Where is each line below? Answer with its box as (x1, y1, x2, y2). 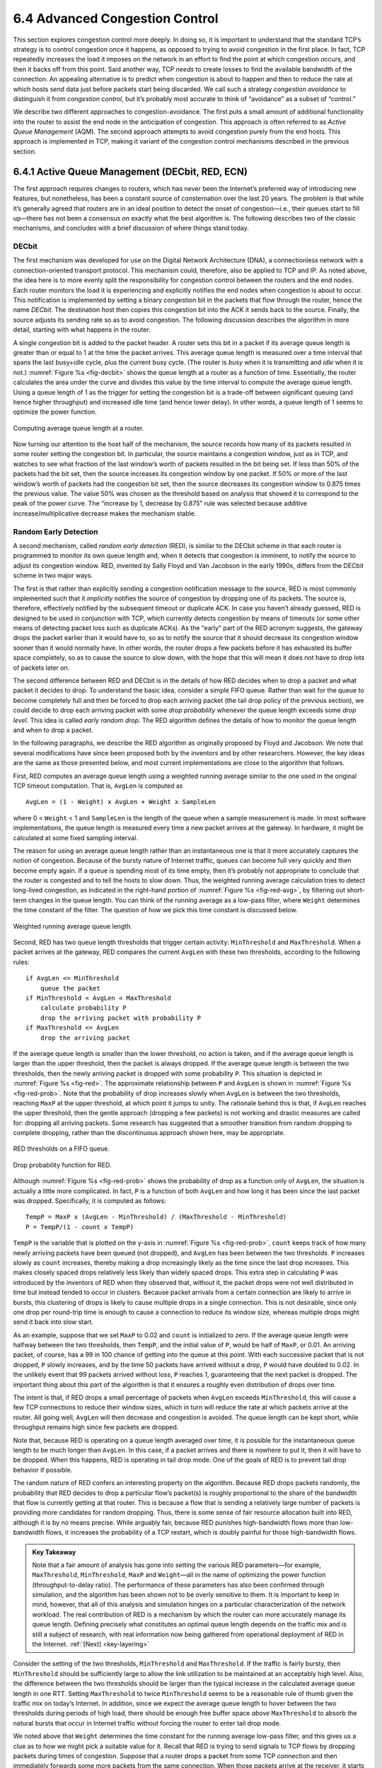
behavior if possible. (13, 1465, 73, 1474)
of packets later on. (13, 663, 70, 672)
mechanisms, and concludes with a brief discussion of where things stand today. (13, 223, 249, 233)
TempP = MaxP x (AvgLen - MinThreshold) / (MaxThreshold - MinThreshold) (25, 1213, 287, 1221)
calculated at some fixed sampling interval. (13, 833, 138, 842)
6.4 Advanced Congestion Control (13, 11, 219, 26)
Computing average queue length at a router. (13, 424, 144, 432)
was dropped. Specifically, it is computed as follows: (13, 1197, 166, 1205)
